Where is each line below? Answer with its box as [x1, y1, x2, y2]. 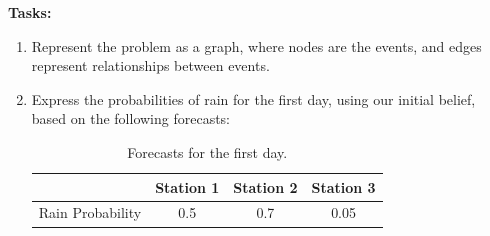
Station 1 [155, 176, 220, 197]
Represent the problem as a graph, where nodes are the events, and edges [31, 35, 482, 56]
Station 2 [233, 176, 298, 197]
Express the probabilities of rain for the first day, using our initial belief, [31, 88, 476, 109]
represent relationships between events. [31, 55, 270, 76]
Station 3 [311, 176, 376, 197]
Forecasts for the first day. [127, 141, 288, 162]
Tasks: [8, 2, 52, 22]
